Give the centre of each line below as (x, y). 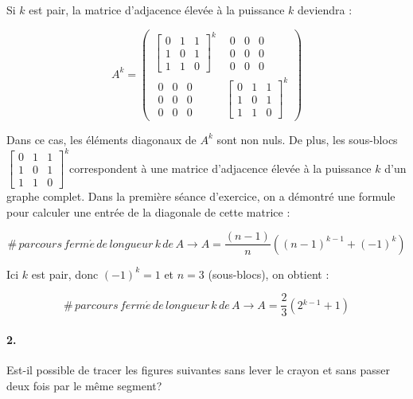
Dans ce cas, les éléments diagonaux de (101, 139)
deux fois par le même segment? (84, 385)
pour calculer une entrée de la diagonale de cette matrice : (148, 211)
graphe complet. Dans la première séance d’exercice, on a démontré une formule (201, 196)
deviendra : (325, 10)
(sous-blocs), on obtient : (269, 274)
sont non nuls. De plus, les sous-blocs (307, 139)
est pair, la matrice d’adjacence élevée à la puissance (157, 10)
